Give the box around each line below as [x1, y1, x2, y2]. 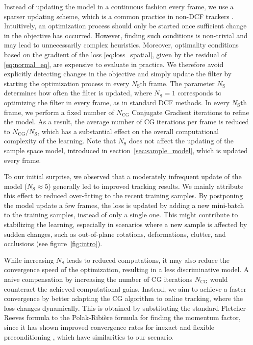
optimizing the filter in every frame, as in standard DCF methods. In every [4, 97, 230, 107]
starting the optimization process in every [4, 78, 129, 88]
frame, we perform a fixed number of [4, 107, 114, 117]
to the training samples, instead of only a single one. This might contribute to [4, 209, 238, 220]
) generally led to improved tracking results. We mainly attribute [48, 181, 244, 191]
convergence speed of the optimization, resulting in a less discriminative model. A [4, 264, 249, 275]
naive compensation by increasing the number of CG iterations [4, 274, 193, 284]
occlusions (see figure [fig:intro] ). [4, 238, 102, 249]
